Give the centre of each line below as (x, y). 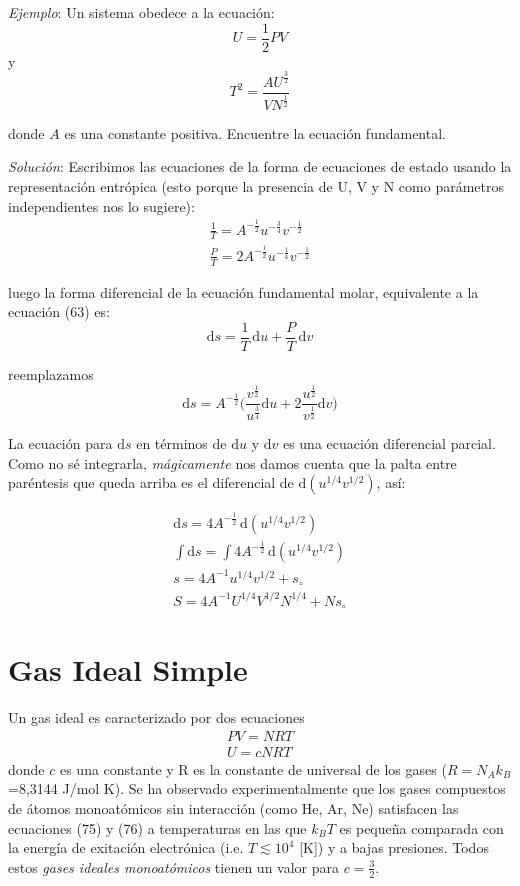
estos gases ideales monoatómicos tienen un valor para (174, 866)
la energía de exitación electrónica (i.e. (126, 847)
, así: (391, 482)
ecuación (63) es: (59, 311)
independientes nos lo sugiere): (101, 205)
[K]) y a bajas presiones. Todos (394, 847)
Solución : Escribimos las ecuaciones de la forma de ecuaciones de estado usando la (260, 166)
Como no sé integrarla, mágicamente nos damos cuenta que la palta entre (232, 462)
